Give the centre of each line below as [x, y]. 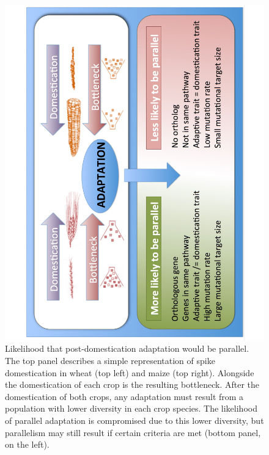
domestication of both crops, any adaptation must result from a [124, 396]
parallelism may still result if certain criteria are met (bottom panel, [133, 432]
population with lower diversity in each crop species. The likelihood [131, 408]
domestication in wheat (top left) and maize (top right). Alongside [130, 372]
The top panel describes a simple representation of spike [110, 361]
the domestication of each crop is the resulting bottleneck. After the [132, 384]
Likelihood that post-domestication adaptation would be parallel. [127, 348]
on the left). [27, 444]
